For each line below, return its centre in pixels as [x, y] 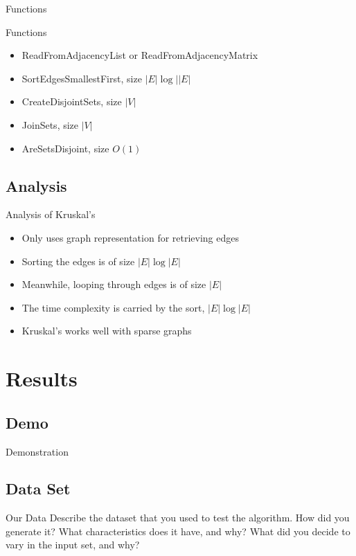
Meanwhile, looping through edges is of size [114, 284]
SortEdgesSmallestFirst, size [82, 78]
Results [42, 378]
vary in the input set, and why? [73, 545]
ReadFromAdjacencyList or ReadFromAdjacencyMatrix [140, 55]
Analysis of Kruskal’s [51, 214]
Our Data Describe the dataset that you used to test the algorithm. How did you [178, 518]
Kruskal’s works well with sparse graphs [107, 331]
